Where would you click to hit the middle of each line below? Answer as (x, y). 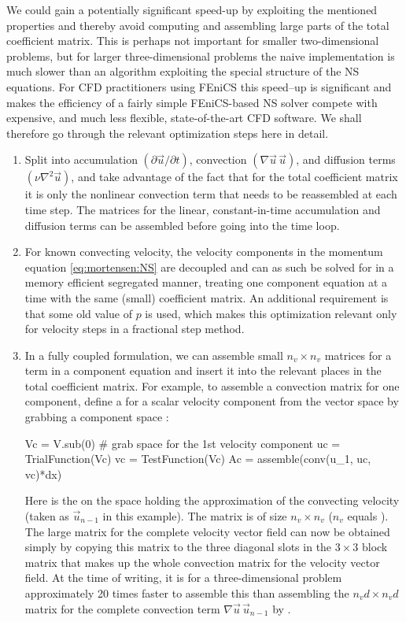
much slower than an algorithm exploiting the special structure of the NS (183, 71)
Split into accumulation (81, 159)
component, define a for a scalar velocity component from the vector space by (212, 401)
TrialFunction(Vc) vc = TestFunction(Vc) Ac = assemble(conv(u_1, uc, (198, 459)
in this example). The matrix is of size (195, 516)
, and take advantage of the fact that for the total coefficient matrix (234, 177)
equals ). (368, 516)
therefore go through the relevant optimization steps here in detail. (168, 133)
